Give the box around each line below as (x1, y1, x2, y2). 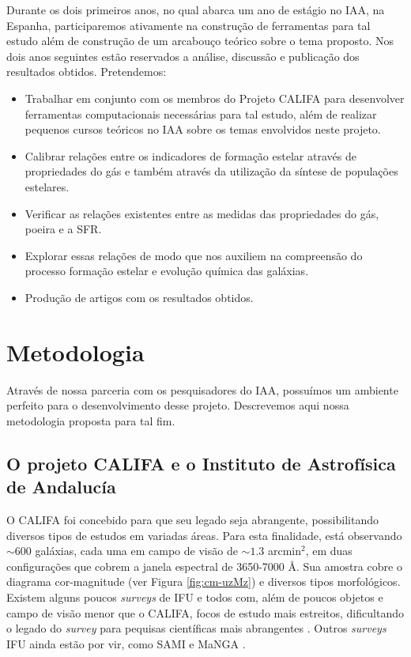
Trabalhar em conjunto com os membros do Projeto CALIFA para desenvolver (25, 89, 405, 106)
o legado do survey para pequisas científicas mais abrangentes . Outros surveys (6, 620, 386, 636)
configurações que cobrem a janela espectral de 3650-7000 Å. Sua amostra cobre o (6, 557, 402, 574)
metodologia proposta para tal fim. (6, 412, 175, 429)
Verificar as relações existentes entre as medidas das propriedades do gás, (25, 205, 379, 221)
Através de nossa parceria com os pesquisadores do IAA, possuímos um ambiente (6, 381, 398, 398)
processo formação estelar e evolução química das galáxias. (25, 262, 309, 279)
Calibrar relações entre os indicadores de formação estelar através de (25, 147, 356, 164)
